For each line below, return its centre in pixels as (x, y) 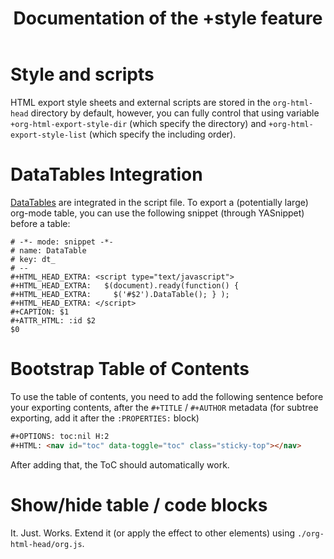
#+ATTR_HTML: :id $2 (53, 320)
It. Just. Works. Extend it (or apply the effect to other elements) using (152, 533)
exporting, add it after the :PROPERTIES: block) (105, 418)
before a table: (40, 223)
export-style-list (48, 135)
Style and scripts (82, 74)
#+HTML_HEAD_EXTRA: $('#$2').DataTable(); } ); (120, 294)
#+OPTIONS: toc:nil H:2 (60, 436)
